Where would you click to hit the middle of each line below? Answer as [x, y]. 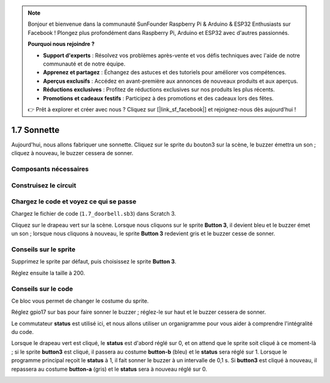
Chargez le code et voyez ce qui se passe [74, 202]
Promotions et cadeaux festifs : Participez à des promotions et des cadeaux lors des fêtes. [159, 98]
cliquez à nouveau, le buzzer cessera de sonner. [72, 153]
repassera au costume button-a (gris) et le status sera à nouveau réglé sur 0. [109, 369]
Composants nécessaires [50, 169]
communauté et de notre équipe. [84, 64]
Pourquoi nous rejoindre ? [61, 44]
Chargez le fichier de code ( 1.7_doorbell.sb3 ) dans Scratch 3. [94, 214]
